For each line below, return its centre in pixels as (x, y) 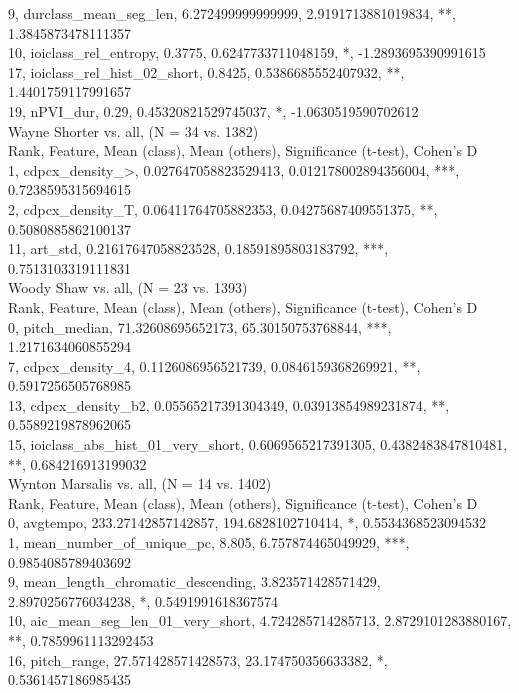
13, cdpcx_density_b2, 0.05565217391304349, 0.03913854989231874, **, (229, 404)
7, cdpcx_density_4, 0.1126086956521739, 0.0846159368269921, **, (214, 365)
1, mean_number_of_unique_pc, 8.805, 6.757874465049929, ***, (209, 542)
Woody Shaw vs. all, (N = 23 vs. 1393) (128, 287)
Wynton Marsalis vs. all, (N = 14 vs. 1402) (140, 483)
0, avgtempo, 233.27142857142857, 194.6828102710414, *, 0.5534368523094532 (247, 522)
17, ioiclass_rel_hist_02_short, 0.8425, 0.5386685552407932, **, (206, 71)
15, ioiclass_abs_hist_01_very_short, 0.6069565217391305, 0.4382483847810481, (258, 444)
